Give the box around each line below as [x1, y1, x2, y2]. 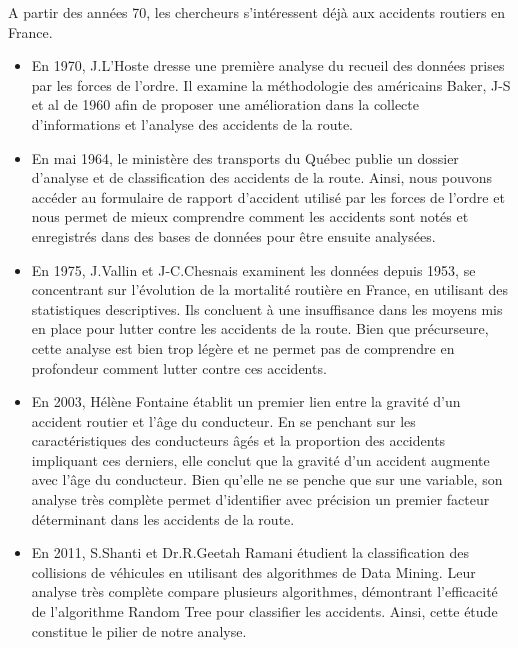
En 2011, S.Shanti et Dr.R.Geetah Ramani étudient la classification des [31, 542, 469, 563]
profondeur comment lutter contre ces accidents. [31, 357, 327, 378]
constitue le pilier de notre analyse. [31, 620, 247, 641]
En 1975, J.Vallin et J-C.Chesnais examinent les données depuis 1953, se [31, 259, 476, 280]
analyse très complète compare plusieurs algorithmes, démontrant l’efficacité [31, 581, 498, 602]
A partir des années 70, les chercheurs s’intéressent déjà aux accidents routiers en [8, 2, 506, 22]
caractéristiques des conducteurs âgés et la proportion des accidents [31, 430, 446, 451]
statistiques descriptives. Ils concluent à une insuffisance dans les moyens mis [31, 298, 503, 319]
